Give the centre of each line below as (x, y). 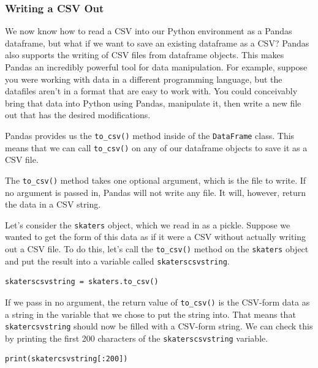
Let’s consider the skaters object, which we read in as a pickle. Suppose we (148, 224)
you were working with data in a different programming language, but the (144, 79)
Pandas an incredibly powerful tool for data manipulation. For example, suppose (156, 67)
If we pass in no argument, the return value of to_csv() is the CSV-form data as (157, 302)
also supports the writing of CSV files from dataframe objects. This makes (145, 55)
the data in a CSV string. (53, 204)
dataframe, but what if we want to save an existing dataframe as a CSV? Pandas (157, 43)
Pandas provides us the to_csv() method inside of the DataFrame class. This (150, 135)
